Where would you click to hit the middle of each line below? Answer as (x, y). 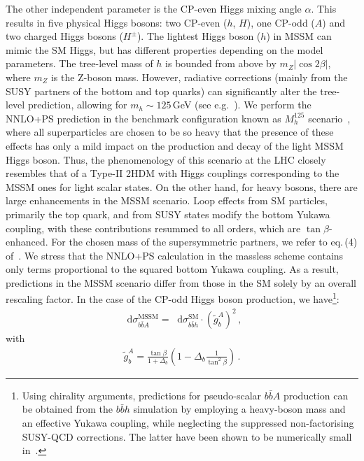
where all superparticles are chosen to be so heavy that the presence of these (170, 132)
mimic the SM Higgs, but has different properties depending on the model (164, 49)
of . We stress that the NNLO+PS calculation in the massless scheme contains (175, 255)
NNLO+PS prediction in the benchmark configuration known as (143, 118)
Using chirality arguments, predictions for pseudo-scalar (142, 395)
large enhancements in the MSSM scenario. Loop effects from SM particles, (167, 200)
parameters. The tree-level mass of (79, 63)
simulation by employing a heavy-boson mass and (239, 409)
